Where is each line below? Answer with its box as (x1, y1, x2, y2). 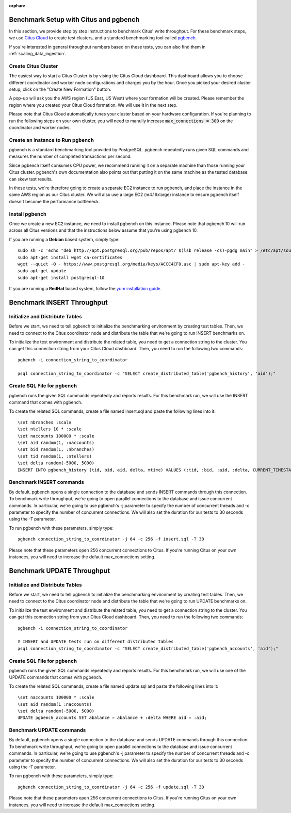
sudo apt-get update (17, 268, 66, 274)
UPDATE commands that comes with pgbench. (9, 674, 103, 680)
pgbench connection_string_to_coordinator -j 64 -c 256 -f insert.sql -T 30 (17, 537, 205, 542)
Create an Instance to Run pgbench (9, 136, 94, 143)
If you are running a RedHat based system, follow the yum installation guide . (9, 286, 162, 292)
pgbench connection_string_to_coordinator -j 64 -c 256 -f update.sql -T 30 (17, 784, 205, 790)
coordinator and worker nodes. (9, 124, 71, 130)
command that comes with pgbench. (9, 399, 82, 405)
